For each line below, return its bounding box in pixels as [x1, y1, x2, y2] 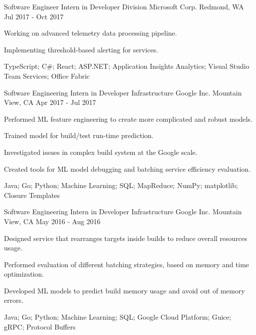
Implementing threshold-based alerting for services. [4, 44, 158, 54]
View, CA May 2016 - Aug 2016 [4, 216, 101, 226]
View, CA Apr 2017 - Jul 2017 [4, 97, 96, 107]
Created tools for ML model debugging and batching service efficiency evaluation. [4, 163, 251, 174]
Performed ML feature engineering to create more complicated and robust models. [4, 113, 253, 124]
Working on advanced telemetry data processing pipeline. [4, 28, 177, 38]
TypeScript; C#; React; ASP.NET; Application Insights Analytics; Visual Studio [4, 61, 250, 71]
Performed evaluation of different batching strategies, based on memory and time [4, 259, 249, 269]
